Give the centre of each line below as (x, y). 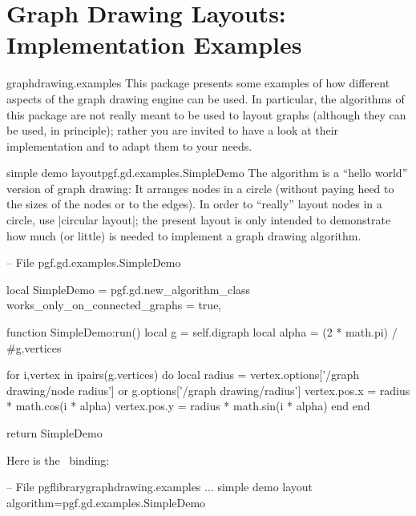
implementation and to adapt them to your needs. (129, 145)
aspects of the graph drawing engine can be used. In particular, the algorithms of (206, 98)
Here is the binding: (58, 460)
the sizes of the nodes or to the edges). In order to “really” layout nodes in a (194, 204)
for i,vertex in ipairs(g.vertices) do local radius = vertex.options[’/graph (183, 375)
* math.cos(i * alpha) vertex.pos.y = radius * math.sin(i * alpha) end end (188, 406)
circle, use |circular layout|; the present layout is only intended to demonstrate (199, 220)
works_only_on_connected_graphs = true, (114, 305)
